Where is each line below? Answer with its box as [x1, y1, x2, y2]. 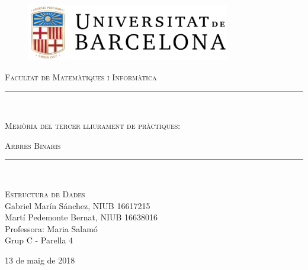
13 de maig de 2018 [5, 254, 75, 266]
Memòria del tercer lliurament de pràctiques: [5, 119, 181, 132]
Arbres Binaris [5, 139, 61, 151]
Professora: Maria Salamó [5, 222, 98, 235]
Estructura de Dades [5, 188, 85, 200]
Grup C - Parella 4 [5, 234, 73, 246]
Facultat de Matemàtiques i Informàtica [5, 71, 157, 83]
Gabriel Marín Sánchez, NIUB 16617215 [5, 199, 150, 212]
